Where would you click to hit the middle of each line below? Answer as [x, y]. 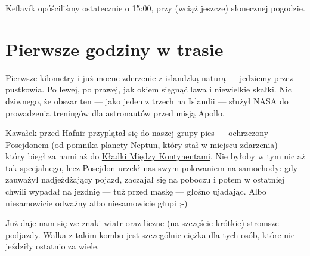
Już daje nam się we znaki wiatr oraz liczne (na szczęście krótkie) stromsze [142, 223]
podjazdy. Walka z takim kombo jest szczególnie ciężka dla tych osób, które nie [150, 234]
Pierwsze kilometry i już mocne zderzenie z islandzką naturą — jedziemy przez [149, 77]
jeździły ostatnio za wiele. [52, 246]
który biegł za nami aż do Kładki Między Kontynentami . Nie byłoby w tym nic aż [155, 156]
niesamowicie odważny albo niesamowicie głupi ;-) [97, 203]
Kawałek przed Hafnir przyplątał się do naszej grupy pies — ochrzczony [137, 133]
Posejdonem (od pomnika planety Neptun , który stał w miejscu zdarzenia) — [147, 144]
